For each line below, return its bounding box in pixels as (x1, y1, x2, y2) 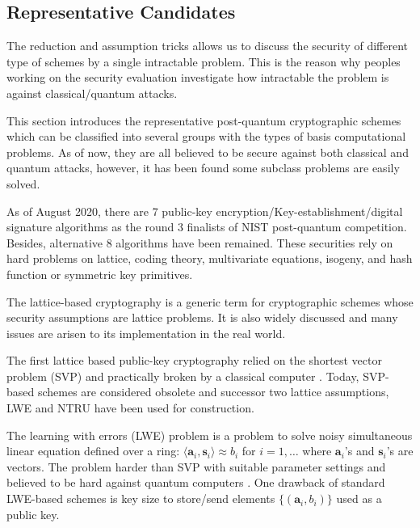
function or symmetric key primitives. (6, 265, 193, 282)
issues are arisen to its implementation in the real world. (6, 324, 286, 341)
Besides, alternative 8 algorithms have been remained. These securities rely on (6, 234, 393, 251)
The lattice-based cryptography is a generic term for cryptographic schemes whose (6, 293, 414, 310)
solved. (6, 175, 40, 192)
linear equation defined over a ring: (6, 442, 180, 459)
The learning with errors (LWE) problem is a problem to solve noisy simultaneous (6, 426, 413, 443)
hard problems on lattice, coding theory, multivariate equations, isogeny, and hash (6, 250, 413, 267)
